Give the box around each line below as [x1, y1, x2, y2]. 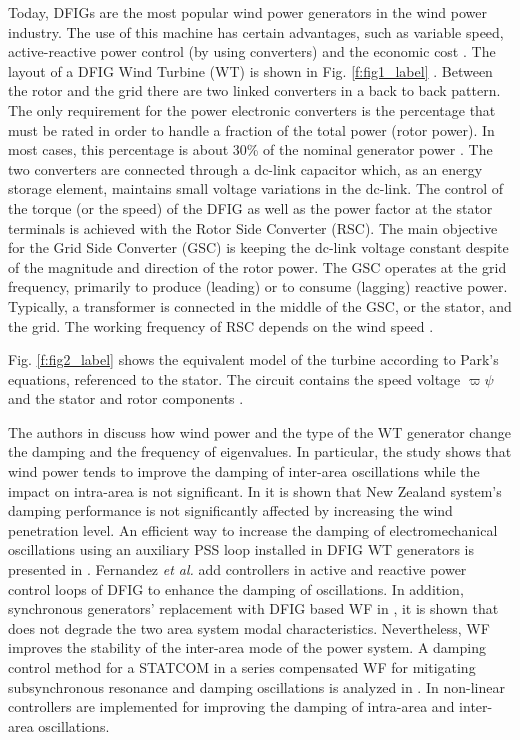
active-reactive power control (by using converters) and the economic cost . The [8, 41, 496, 62]
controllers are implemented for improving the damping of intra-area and [8, 696, 455, 717]
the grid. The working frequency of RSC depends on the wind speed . [8, 315, 434, 336]
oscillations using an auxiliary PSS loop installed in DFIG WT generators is [8, 539, 475, 560]
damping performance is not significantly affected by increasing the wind [8, 500, 453, 521]
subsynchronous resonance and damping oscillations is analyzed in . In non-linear [8, 676, 505, 697]
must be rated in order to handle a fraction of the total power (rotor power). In [8, 119, 495, 140]
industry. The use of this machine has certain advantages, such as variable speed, [8, 21, 504, 42]
